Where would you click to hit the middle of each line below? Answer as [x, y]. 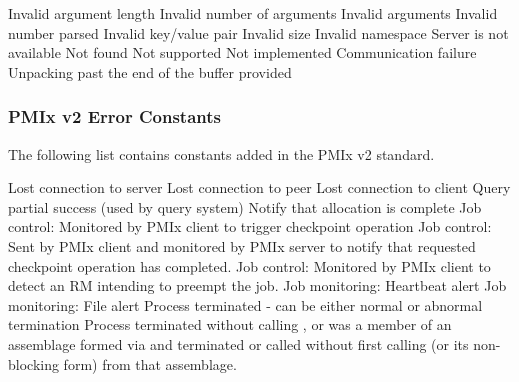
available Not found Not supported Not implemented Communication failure [242, 52]
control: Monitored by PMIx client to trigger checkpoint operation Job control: [250, 226]
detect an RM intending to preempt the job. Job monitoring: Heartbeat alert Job [257, 285]
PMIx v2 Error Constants [114, 116]
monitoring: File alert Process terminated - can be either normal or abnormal [245, 304]
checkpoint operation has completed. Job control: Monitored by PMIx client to [249, 265]
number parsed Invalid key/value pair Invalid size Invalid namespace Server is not [258, 32]
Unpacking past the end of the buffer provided [150, 71]
